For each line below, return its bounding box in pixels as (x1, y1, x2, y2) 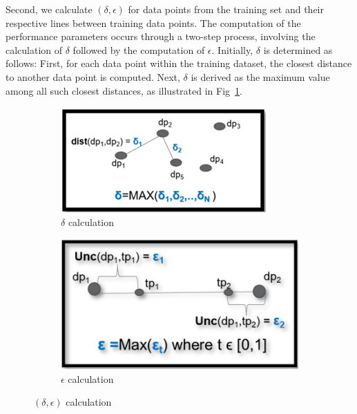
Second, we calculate (6, 2, 93, 16)
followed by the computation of (73, 42, 205, 57)
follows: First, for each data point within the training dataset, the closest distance (6, 56, 352, 70)
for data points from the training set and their (128, 2, 324, 16)
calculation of (6, 42, 63, 57)
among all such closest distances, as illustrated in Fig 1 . (6, 83, 242, 97)
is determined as (263, 42, 333, 57)
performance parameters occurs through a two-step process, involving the (6, 29, 316, 44)
